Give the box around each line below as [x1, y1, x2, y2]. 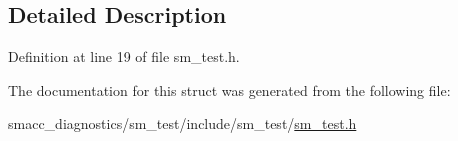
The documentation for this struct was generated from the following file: [8, 79, 451, 100]
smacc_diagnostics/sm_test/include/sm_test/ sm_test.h [8, 113, 357, 134]
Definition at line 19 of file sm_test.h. [8, 46, 240, 67]
